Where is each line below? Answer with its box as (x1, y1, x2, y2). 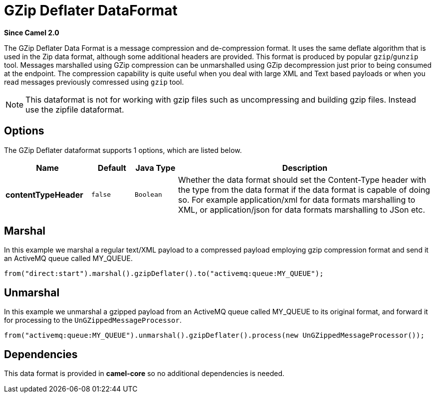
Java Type (135, 162, 176, 173)
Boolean (135, 191, 162, 199)
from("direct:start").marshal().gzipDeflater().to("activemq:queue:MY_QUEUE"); (4, 269, 324, 278)
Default (98, 162, 126, 173)
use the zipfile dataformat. (25, 104, 124, 115)
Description (282, 162, 328, 173)
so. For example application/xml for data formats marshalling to (178, 194, 416, 205)
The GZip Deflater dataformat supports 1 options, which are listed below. (4, 145, 242, 154)
